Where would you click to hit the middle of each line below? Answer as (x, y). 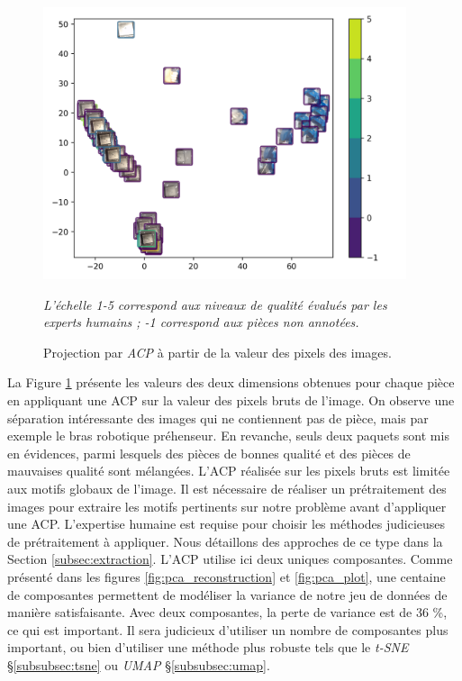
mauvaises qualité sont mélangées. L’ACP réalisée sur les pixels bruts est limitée (229, 471)
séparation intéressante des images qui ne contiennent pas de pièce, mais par (218, 418)
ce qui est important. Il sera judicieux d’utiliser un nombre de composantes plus (228, 629)
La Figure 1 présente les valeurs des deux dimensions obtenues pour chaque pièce (231, 382)
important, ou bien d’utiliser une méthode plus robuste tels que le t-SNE (208, 647)
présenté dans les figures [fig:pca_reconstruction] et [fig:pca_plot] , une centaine (226, 577)
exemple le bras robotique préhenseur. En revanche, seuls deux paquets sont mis (228, 436)
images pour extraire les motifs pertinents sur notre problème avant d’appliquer (227, 506)
